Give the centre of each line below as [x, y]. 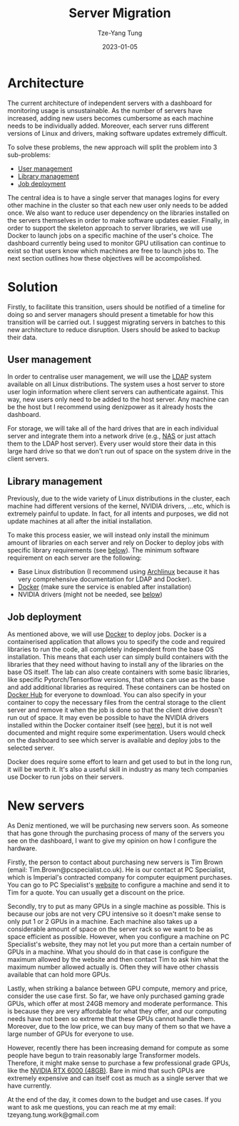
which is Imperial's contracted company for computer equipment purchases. [120, 877]
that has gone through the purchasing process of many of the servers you [116, 833]
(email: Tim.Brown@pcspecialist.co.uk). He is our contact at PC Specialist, [117, 870]
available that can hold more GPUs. [59, 975]
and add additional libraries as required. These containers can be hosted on [119, 688]
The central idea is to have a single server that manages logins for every [113, 197]
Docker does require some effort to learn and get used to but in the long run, [120, 762]
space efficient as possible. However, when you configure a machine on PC [118, 936]
